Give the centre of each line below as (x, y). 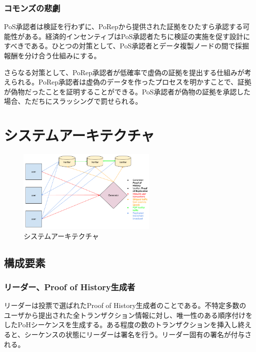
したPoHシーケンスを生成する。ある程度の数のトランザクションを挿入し (121, 325)
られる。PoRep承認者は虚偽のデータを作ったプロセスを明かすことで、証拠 (131, 82)
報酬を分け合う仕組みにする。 (53, 55)
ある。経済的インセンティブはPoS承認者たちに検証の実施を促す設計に (137, 36)
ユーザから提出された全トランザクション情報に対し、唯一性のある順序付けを (128, 315)
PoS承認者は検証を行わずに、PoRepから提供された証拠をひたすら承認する (123, 26)
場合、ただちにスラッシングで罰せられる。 (73, 101)
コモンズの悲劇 (32, 8)
